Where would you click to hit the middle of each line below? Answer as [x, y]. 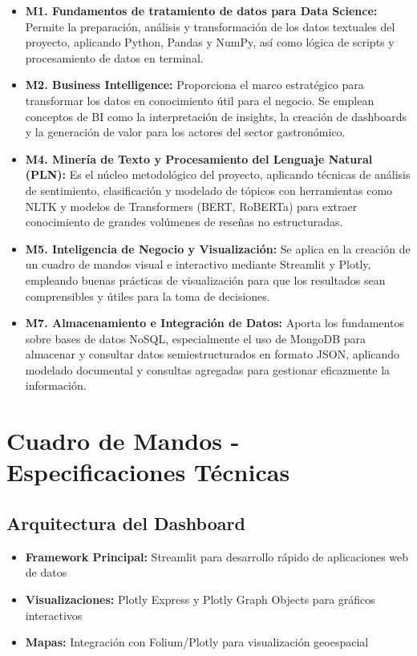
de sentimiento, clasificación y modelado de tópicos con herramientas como [209, 190]
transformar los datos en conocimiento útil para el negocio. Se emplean [200, 100]
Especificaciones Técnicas [148, 472]
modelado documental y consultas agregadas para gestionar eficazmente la [208, 369]
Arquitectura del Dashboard [126, 523]
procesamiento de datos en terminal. [114, 57]
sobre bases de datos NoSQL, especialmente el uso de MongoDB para [195, 338]
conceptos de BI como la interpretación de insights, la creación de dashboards [216, 116]
